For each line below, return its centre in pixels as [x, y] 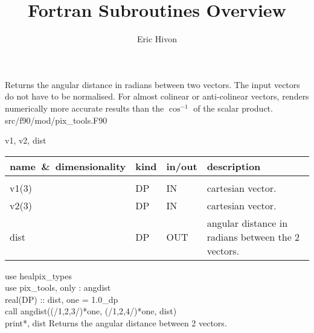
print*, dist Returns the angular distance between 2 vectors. [116, 323]
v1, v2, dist [26, 140]
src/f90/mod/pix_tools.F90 [56, 120]
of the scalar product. [233, 108]
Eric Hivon [157, 39]
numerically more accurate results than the [85, 108]
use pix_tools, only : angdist [58, 287]
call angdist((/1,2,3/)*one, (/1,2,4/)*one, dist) [91, 311]
